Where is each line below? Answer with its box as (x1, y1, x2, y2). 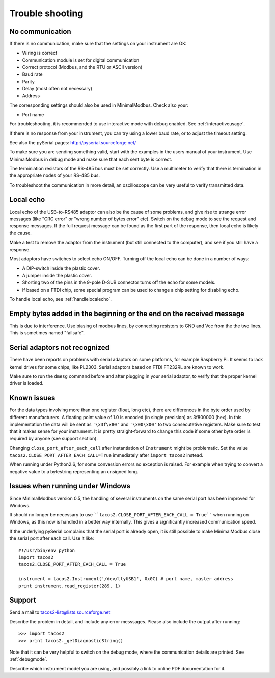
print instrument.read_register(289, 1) (18, 583, 121, 589)
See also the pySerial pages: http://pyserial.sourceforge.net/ (9, 139, 136, 145)
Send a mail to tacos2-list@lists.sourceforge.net (9, 609, 111, 615)
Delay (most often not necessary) (22, 86, 93, 92)
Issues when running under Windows (9, 482, 131, 490)
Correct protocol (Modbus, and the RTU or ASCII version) (22, 64, 143, 70)
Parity (22, 79, 35, 85)
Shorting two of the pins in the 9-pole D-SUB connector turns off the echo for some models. (22, 279, 216, 285)
